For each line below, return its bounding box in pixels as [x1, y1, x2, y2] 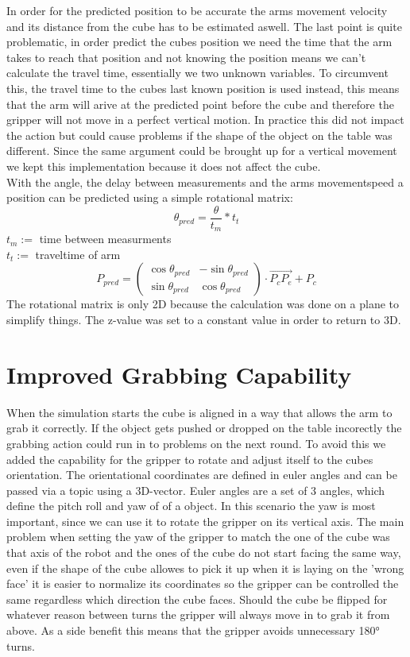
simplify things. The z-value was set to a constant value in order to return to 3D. [6, 311, 401, 328]
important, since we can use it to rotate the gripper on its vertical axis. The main [6, 512, 404, 529]
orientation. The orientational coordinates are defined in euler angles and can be [6, 466, 397, 483]
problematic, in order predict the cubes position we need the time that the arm [6, 33, 393, 50]
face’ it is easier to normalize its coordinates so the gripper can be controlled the [6, 575, 399, 592]
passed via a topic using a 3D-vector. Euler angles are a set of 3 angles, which [6, 481, 385, 498]
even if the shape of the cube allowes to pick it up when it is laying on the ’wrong [6, 559, 404, 576]
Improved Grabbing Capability [6, 357, 352, 390]
